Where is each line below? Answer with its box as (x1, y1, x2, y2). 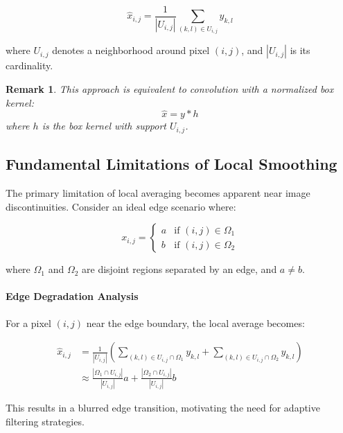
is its (290, 43, 310, 58)
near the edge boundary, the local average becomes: (86, 315, 305, 330)
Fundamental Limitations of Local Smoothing (6, 153, 337, 175)
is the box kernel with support (42, 118, 166, 133)
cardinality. (6, 58, 53, 73)
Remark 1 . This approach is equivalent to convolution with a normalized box (6, 81, 334, 96)
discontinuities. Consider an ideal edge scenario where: (6, 199, 236, 213)
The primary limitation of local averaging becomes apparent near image (6, 186, 310, 200)
